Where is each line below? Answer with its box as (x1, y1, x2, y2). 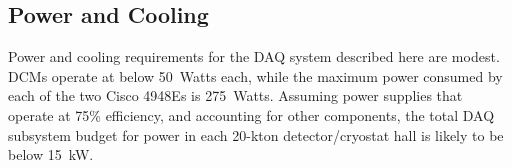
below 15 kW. (8, 144, 94, 165)
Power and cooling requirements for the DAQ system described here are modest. (8, 46, 500, 67)
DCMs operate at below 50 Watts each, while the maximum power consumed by (8, 65, 503, 86)
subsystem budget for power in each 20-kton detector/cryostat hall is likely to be (8, 124, 504, 145)
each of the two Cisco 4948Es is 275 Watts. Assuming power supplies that (8, 85, 463, 106)
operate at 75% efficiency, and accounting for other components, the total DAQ (8, 104, 495, 125)
